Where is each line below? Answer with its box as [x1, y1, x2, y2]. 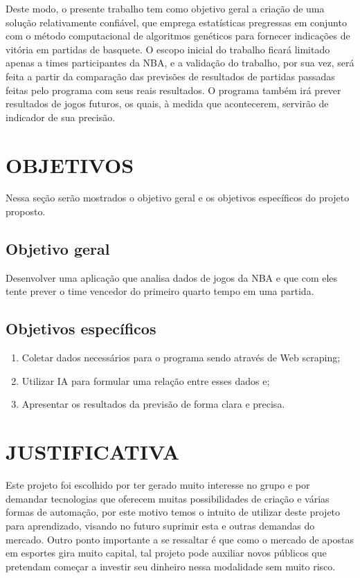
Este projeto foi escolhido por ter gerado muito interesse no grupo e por [6, 478, 310, 492]
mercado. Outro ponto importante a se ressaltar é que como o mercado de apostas [6, 532, 354, 546]
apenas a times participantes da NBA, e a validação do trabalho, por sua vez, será [6, 55, 354, 70]
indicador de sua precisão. [6, 109, 116, 124]
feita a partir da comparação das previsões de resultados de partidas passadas [6, 69, 335, 83]
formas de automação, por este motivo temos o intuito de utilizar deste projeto [6, 505, 341, 519]
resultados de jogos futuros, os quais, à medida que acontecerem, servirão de [6, 96, 329, 111]
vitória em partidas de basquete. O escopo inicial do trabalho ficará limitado [6, 42, 330, 56]
